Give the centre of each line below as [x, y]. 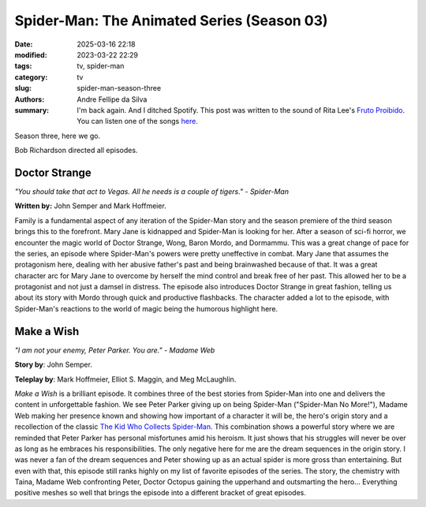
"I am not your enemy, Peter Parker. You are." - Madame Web [115, 350]
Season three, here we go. [58, 136]
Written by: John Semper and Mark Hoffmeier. [91, 206]
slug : [23, 88]
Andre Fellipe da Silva [112, 99]
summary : [32, 110]
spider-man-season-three [119, 88]
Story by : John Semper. [53, 365]
